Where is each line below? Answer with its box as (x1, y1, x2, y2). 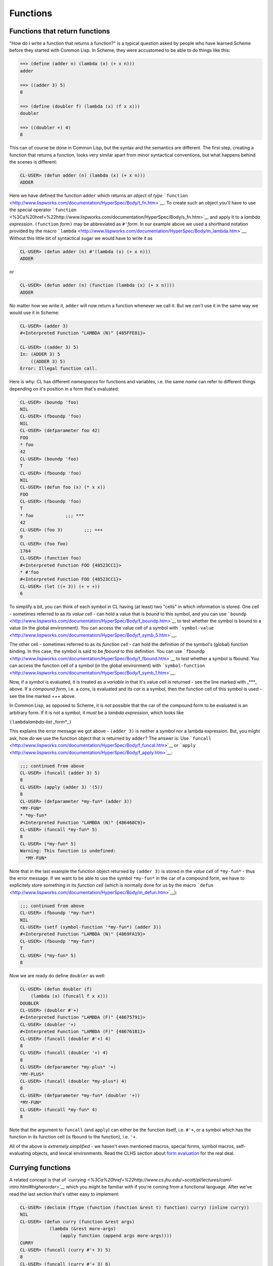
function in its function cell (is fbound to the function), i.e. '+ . (9, 1134, 137, 1140)
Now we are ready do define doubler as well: (9, 972, 106, 978)
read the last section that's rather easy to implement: (9, 1191, 120, 1197)
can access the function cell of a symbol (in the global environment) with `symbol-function (9, 662, 205, 668)
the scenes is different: (9, 159, 58, 165)
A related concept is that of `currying (9, 1176, 86, 1182)
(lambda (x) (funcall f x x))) (30, 993, 108, 999)
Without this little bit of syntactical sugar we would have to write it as (9, 235, 153, 241)
